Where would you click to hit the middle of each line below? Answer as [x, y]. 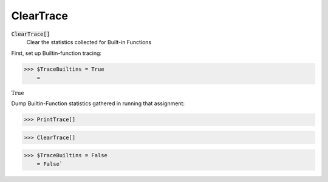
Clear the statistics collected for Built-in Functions [89, 42]
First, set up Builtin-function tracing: [56, 53]
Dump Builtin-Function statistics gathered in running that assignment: [98, 103]
